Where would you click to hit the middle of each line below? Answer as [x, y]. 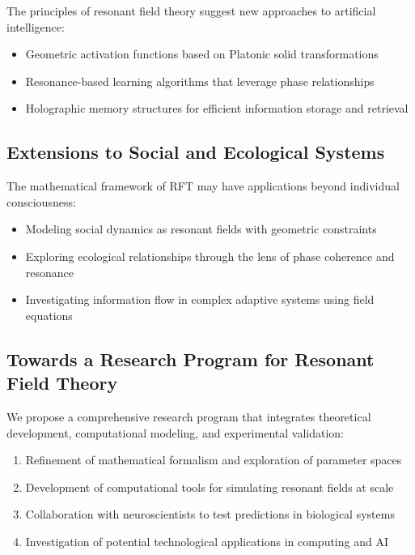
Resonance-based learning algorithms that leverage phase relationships [200, 81]
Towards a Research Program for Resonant [191, 359]
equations [49, 315]
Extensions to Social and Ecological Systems [196, 152]
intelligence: [36, 26]
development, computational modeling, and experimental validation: [175, 432]
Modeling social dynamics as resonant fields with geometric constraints [201, 229]
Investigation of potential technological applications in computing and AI [207, 541]
